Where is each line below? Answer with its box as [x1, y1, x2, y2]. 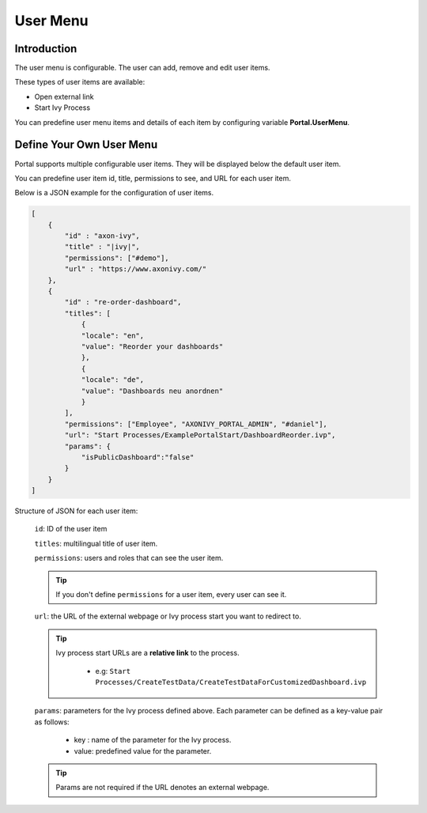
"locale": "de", [81, 376, 145, 384]
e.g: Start [95, 666, 130, 675]
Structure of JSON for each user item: [14, 506, 138, 516]
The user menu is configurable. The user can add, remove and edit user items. [14, 63, 270, 73]
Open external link [34, 92, 94, 101]
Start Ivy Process [34, 103, 91, 112]
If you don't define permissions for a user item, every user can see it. [55, 590, 287, 599]
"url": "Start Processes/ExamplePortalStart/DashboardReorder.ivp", [64, 431, 336, 440]
